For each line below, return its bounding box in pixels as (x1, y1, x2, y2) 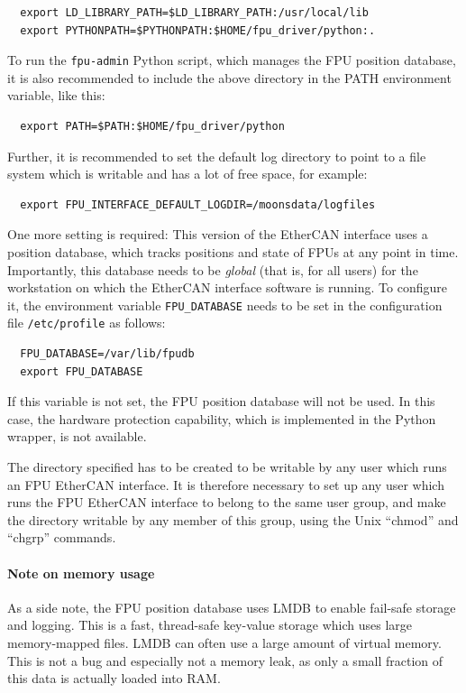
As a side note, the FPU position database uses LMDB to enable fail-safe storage (7, 597, 456, 616)
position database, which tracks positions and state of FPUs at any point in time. (7, 243, 459, 261)
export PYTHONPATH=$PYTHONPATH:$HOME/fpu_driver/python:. (20, 23, 376, 37)
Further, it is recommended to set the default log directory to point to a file (7, 146, 426, 165)
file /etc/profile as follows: (7, 313, 166, 332)
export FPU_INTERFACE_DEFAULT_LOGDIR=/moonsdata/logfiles (20, 198, 376, 211)
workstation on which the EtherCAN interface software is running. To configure (7, 278, 447, 297)
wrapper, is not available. (7, 427, 147, 446)
